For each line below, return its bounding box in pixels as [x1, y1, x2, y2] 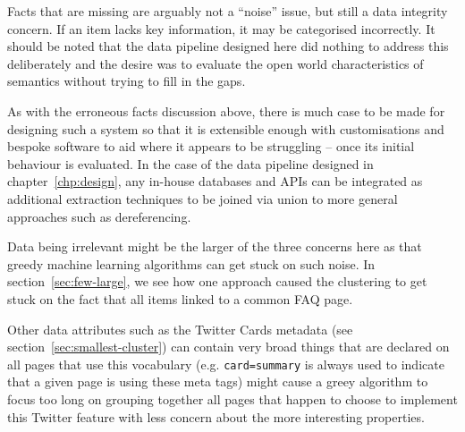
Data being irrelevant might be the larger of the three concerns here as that [7, 237, 422, 256]
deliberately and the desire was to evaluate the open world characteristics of [7, 54, 424, 72]
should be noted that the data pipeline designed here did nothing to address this [7, 37, 449, 55]
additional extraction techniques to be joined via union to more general [7, 189, 398, 208]
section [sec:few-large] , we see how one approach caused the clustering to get [7, 272, 427, 291]
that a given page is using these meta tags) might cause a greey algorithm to [7, 372, 428, 391]
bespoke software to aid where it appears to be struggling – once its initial [7, 137, 415, 156]
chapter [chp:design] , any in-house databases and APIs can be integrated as [7, 172, 423, 191]
